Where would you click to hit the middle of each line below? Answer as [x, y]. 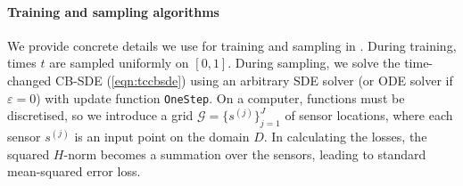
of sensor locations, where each [369, 115]
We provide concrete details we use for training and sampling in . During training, [232, 45]
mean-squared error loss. [74, 171]
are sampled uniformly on [119, 63]
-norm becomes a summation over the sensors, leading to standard [245, 154]
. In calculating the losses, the [345, 137]
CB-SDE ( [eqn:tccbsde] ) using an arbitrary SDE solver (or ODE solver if [254, 80]
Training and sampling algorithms [113, 11]
